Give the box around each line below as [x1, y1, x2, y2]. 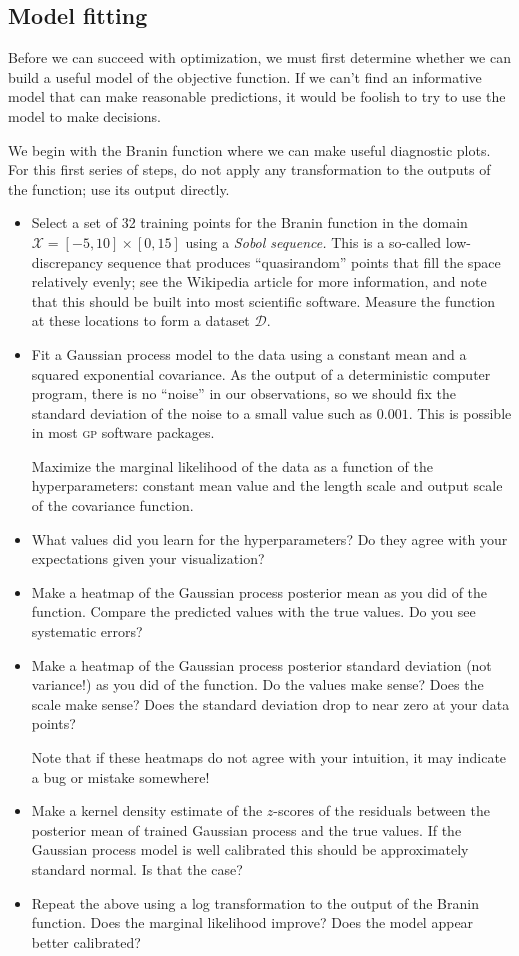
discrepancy [31, 251, 104, 272]
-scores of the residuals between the [273, 800, 490, 821]
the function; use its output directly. [8, 178, 230, 199]
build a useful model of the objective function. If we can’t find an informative [8, 66, 482, 87]
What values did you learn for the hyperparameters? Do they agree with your [31, 528, 508, 549]
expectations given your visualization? [31, 548, 265, 569]
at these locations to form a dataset [31, 310, 250, 331]
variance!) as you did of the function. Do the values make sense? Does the [31, 674, 484, 695]
